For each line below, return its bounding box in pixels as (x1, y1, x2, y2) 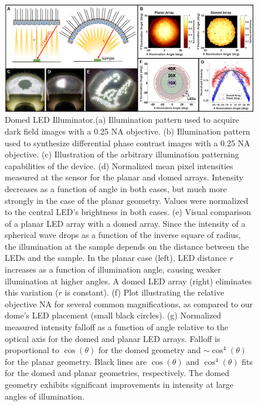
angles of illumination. (5, 390, 84, 402)
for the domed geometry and (98, 344, 201, 356)
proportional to (5, 344, 60, 356)
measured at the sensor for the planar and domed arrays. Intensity (5, 171, 244, 183)
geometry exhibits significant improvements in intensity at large (5, 378, 234, 391)
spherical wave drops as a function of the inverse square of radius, (5, 229, 241, 241)
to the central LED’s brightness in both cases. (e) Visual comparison (5, 206, 252, 218)
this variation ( (5, 286, 59, 298)
